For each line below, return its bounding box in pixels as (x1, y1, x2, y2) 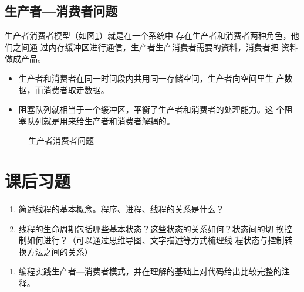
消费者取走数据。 (43, 83, 109, 96)
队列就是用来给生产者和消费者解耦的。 (26, 114, 175, 127)
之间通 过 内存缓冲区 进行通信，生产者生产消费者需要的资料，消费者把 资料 (12, 40, 298, 53)
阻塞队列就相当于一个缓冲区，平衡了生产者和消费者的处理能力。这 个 (18, 103, 285, 116)
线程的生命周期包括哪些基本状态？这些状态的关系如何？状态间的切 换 (18, 222, 285, 235)
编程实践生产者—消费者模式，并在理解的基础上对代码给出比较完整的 (18, 265, 282, 277)
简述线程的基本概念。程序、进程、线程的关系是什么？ (18, 203, 224, 215)
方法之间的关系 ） (26, 245, 93, 257)
